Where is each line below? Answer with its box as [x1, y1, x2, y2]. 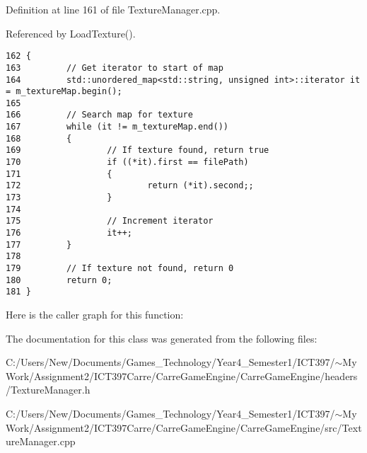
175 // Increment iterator [6, 216, 214, 226]
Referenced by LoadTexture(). [6, 25, 136, 40]
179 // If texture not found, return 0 [6, 263, 234, 273]
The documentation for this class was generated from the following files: [6, 331, 318, 345]
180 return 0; [6, 275, 112, 285]
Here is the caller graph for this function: [6, 306, 184, 321]
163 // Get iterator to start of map [6, 62, 223, 73]
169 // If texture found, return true [6, 145, 269, 156]
